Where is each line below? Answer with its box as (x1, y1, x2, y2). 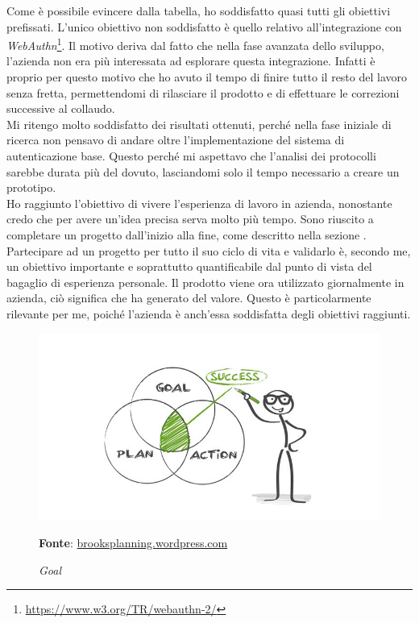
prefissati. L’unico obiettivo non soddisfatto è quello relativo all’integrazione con (6, 18, 402, 35)
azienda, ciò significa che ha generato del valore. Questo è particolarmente (6, 289, 371, 306)
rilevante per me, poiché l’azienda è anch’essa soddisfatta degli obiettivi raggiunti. (6, 305, 411, 322)
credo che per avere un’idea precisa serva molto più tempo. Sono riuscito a (6, 210, 374, 227)
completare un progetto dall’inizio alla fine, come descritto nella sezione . (6, 226, 367, 243)
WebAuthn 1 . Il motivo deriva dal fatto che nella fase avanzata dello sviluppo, (6, 35, 384, 53)
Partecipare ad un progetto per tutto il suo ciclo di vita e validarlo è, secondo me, (6, 242, 411, 259)
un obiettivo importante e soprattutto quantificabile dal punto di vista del (6, 258, 372, 275)
